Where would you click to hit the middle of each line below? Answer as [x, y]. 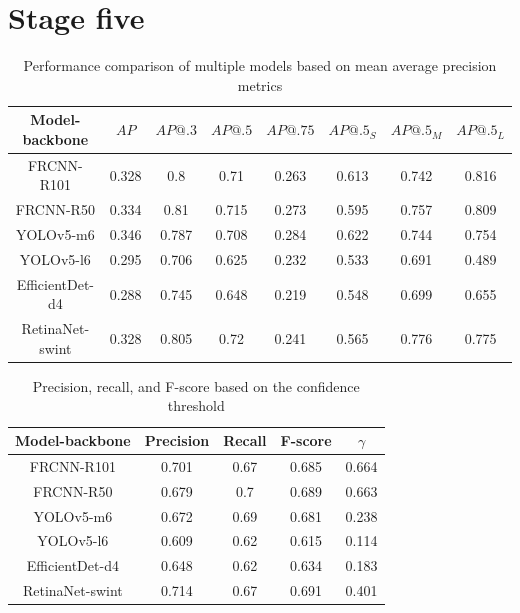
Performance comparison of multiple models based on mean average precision [260, 65]
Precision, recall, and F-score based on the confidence [196, 385]
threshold [196, 405]
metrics [260, 84]
